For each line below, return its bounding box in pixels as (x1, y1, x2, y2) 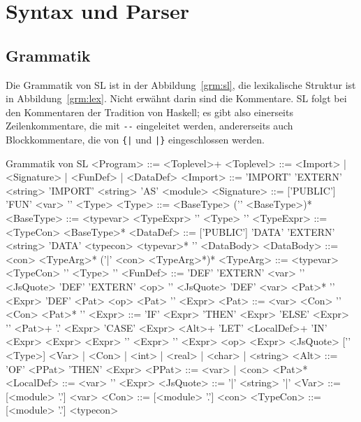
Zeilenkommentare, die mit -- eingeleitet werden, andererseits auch (6, 118, 293, 133)
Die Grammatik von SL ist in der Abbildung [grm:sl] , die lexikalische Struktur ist (6, 77, 356, 92)
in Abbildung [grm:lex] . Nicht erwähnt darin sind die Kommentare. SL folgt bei (6, 91, 347, 106)
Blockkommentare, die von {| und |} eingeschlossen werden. (6, 132, 265, 147)
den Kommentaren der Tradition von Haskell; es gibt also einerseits (6, 104, 293, 119)
